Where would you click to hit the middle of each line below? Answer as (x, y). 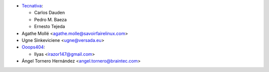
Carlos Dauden (49, 13)
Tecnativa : (32, 6)
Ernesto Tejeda (50, 27)
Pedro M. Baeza (51, 19)
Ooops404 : (33, 47)
